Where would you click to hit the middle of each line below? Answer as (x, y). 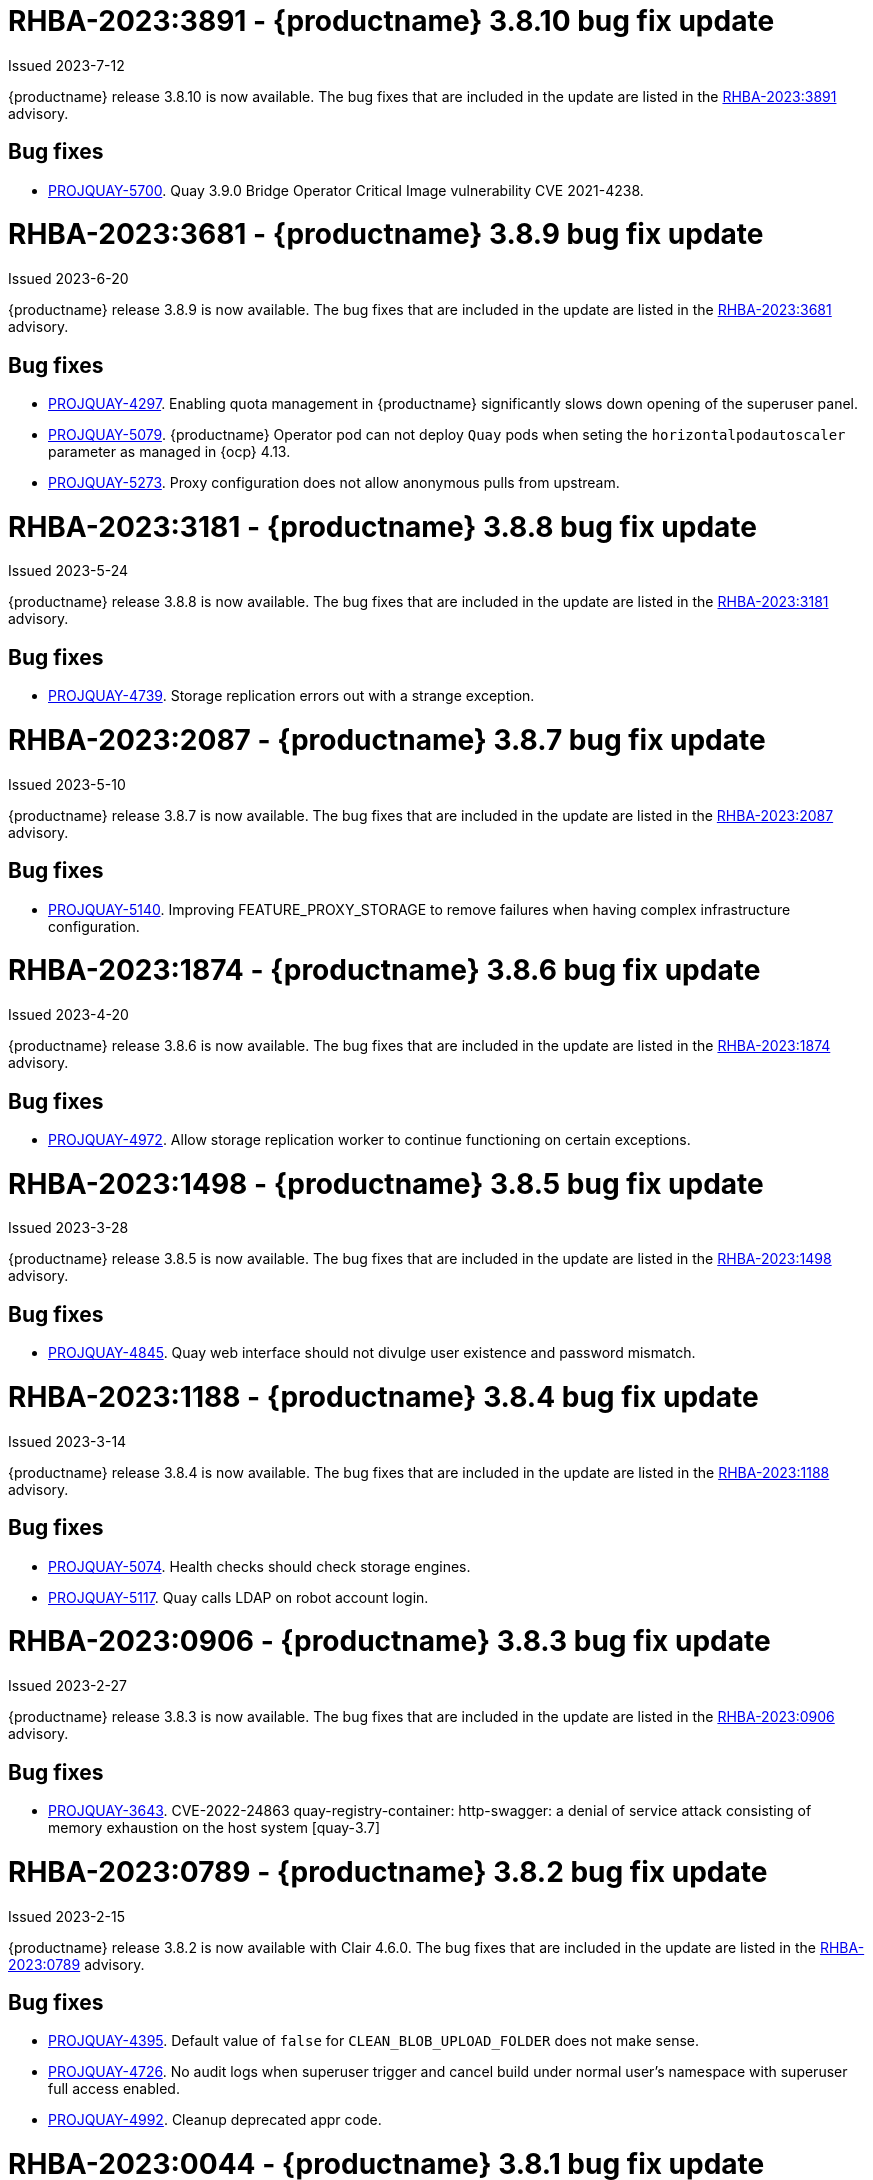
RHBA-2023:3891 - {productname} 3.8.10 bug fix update (391, 21)
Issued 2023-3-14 (67, 1441)
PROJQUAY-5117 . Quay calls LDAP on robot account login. (238, 1597)
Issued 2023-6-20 (68, 279)
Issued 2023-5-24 (68, 571)
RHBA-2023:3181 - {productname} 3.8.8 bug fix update (382, 526)
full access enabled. (114, 2089)
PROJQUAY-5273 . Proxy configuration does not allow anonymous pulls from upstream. (334, 482)
